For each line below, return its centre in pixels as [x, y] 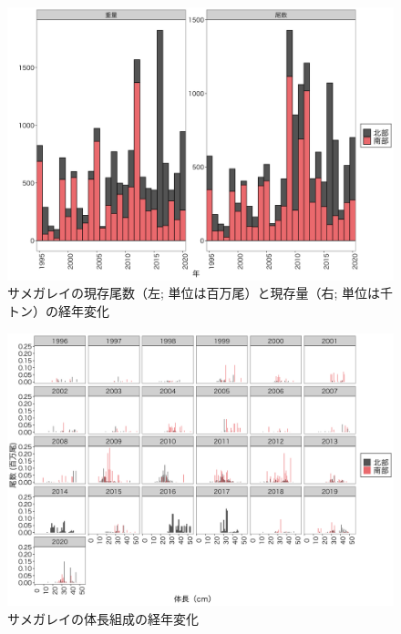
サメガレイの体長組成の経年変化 [103, 618]
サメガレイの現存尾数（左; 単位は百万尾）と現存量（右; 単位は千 [200, 293]
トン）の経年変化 [58, 310]
